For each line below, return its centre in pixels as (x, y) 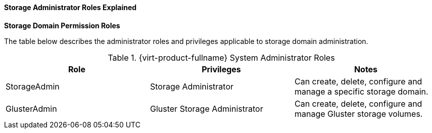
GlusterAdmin (31, 108)
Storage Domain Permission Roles (62, 25)
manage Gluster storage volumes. (358, 114)
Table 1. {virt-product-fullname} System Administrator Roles (221, 57)
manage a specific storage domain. (361, 91)
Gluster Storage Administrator (206, 108)
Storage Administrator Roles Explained (70, 7)
